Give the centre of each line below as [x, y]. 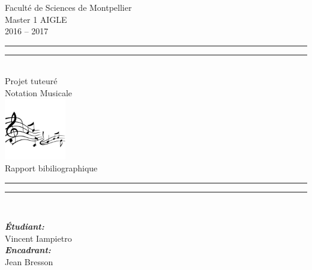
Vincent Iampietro [38, 238]
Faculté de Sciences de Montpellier [68, 7]
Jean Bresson [29, 261]
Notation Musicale [39, 92]
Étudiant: [25, 226]
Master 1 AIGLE [36, 19]
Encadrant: [28, 250]
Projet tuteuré [31, 81]
